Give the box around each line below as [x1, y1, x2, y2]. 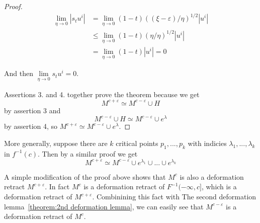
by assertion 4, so [4, 121, 58, 131]
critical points [116, 137, 158, 148]
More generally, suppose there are [4, 137, 108, 148]
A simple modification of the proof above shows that [4, 171, 166, 182]
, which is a [201, 181, 237, 192]
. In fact [45, 181, 70, 192]
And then [4, 68, 33, 79]
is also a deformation [180, 171, 244, 182]
